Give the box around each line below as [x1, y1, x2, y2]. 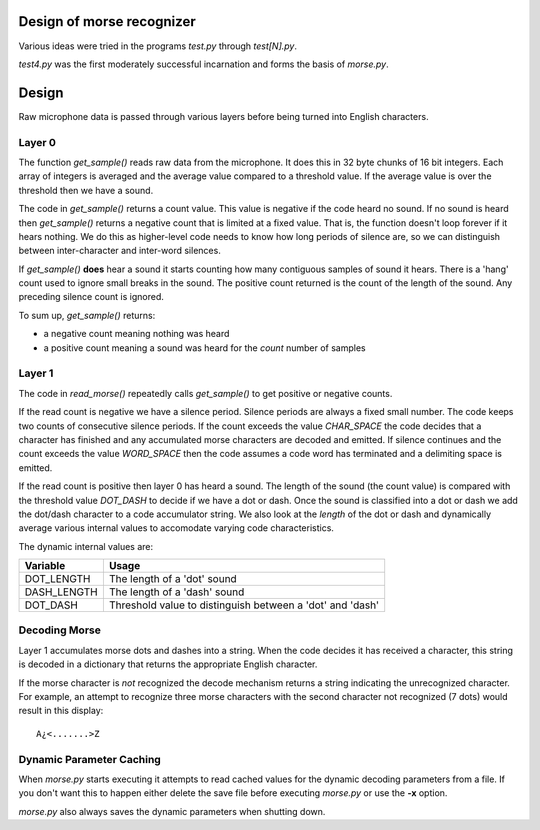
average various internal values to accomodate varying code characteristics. [18, 522, 335, 534]
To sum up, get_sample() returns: [18, 309, 156, 321]
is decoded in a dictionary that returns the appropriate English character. [18, 658, 318, 670]
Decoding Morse [18, 623, 102, 637]
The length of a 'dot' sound [108, 572, 237, 586]
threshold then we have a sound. [18, 184, 154, 196]
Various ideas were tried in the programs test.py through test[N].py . [18, 40, 298, 52]
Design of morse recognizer [18, 13, 196, 30]
